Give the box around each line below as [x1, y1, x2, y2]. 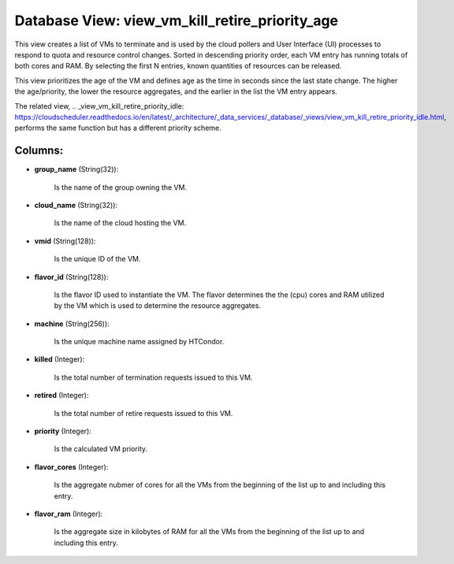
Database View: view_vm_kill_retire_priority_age [14, 12, 339, 29]
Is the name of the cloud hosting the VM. [54, 218, 187, 228]
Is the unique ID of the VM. [54, 254, 141, 264]
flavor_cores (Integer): [34, 462, 109, 472]
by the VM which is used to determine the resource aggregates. [54, 301, 262, 310]
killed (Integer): [34, 354, 85, 364]
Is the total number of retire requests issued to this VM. [54, 408, 233, 417]
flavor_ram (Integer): [34, 509, 103, 518]
